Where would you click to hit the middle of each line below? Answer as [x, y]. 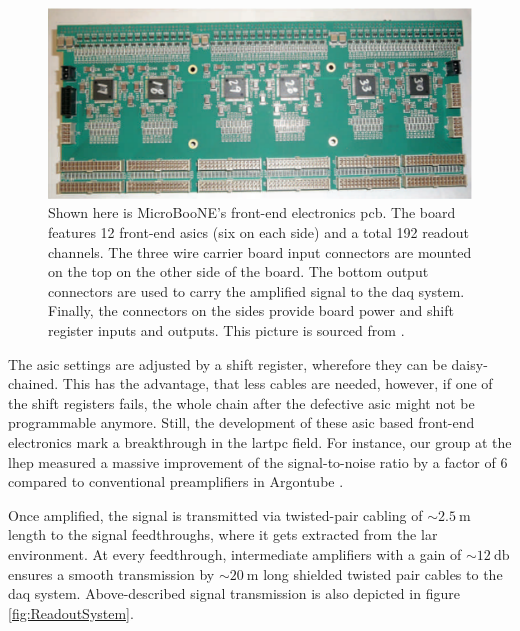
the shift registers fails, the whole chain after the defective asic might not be [241, 402]
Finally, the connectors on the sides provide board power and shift [251, 310]
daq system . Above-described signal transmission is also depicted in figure [234, 593]
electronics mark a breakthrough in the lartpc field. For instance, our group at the [260, 442]
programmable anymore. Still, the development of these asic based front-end [241, 422]
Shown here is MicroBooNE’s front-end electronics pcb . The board [252, 212]
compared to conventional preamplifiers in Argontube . [176, 481]
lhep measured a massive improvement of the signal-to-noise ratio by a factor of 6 [258, 461]
